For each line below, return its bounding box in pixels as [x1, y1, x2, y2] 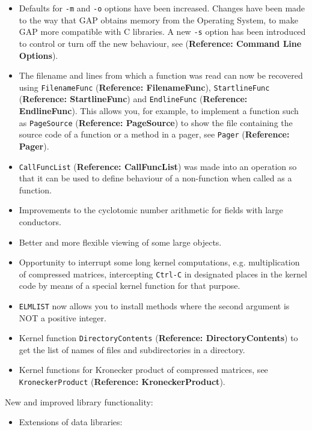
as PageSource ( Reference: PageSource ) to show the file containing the [19, 116, 293, 129]
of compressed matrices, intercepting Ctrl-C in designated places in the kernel [19, 267, 307, 280]
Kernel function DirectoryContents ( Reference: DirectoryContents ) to [19, 332, 298, 344]
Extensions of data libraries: [19, 416, 123, 428]
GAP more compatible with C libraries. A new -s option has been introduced [19, 25, 306, 38]
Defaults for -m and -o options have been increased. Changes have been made [19, 2, 305, 14]
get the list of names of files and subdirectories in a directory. [19, 343, 245, 356]
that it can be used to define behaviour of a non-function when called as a [19, 172, 292, 184]
